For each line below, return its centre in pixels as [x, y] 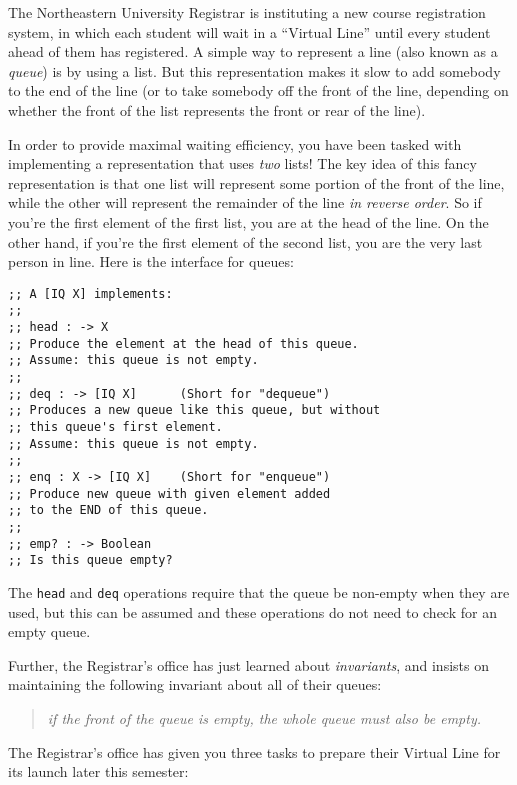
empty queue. [49, 631]
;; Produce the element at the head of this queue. [183, 343]
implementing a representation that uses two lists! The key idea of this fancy [242, 163]
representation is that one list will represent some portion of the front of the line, [256, 182]
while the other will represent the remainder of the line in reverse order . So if [245, 202]
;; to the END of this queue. [108, 510]
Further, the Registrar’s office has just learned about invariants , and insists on [248, 664]
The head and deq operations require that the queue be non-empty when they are [259, 591]
